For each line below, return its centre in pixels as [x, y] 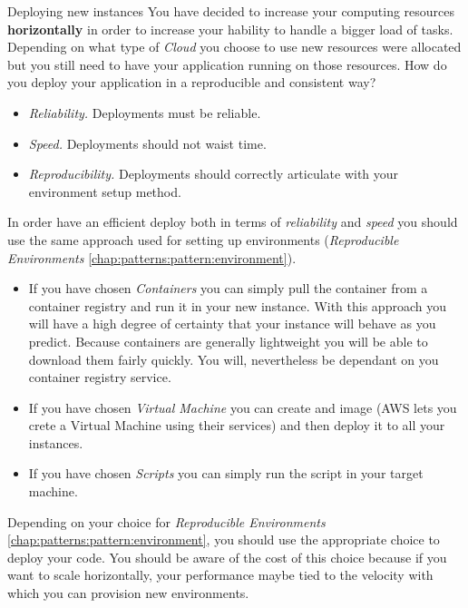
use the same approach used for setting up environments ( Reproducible [203, 239]
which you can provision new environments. [128, 593]
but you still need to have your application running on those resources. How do [227, 64]
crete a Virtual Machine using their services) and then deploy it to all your [237, 425]
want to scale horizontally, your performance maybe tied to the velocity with [220, 575]
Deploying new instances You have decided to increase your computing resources [231, 11]
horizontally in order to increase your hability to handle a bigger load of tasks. [230, 29]
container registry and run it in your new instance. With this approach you [237, 305]
